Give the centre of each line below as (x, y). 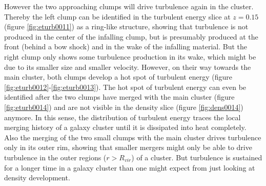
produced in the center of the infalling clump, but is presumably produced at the (131, 36)
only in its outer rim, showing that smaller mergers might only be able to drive (128, 147)
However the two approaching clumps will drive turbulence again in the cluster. (129, 6)
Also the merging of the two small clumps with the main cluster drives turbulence (133, 137)
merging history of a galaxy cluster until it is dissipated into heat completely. (125, 127)
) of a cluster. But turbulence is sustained (197, 157)
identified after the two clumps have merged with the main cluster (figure (119, 97)
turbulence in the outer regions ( (55, 157)
